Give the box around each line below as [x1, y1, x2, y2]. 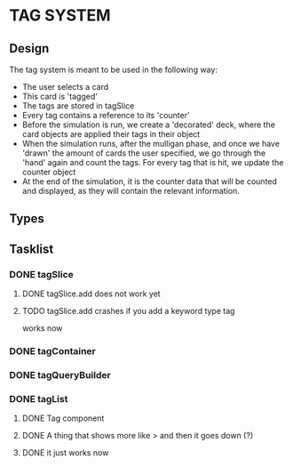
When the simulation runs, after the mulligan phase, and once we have [21, 139, 280, 149]
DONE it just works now [21, 447, 109, 458]
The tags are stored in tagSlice [21, 101, 135, 111]
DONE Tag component [21, 413, 105, 423]
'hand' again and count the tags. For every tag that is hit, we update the [21, 157, 284, 167]
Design [9, 41, 50, 56]
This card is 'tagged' [21, 91, 98, 101]
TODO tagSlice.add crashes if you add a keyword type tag [21, 306, 235, 317]
